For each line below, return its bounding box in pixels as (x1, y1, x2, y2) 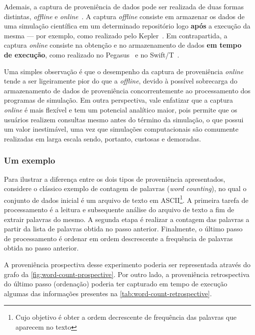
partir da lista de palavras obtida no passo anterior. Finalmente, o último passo (4, 223, 243, 234)
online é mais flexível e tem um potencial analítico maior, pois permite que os (4, 104, 237, 114)
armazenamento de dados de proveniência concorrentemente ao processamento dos (4, 85, 251, 95)
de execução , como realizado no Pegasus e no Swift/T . (4, 49, 179, 59)
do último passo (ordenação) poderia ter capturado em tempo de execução (4, 279, 228, 289)
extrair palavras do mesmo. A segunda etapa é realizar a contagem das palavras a (4, 214, 250, 224)
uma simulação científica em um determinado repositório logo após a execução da (4, 21, 251, 31)
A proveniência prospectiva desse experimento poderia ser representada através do (4, 259, 251, 269)
